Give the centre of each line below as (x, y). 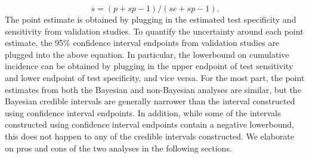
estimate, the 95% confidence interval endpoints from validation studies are (142, 43)
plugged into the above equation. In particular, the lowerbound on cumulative (147, 54)
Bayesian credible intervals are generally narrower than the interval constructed (150, 101)
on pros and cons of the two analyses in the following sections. (118, 148)
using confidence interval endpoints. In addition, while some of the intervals (143, 112)
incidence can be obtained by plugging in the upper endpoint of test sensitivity (149, 66)
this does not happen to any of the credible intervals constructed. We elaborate (150, 136)
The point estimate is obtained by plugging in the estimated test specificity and (151, 19)
